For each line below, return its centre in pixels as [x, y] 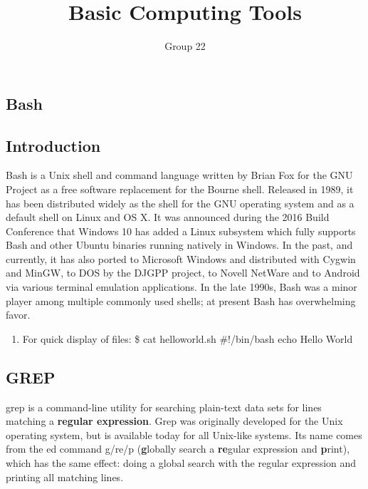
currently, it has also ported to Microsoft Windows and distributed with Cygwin [181, 258]
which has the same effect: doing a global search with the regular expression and [181, 463]
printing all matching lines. [65, 477]
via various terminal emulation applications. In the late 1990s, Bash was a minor [182, 287]
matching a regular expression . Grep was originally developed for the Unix [174, 421]
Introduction [53, 145]
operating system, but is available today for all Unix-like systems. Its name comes [184, 434]
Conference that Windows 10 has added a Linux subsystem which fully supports [181, 231]
